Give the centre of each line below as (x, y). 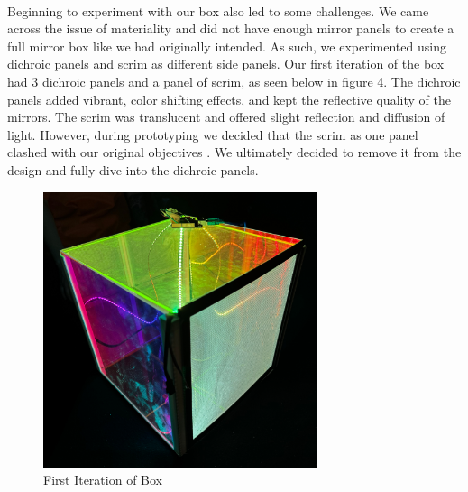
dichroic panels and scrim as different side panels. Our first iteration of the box (226, 64)
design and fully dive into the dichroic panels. (133, 169)
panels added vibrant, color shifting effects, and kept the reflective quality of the (229, 99)
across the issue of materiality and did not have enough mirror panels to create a (231, 28)
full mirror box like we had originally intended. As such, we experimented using (227, 46)
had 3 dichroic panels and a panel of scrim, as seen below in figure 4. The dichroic (234, 81)
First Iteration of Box (103, 480)
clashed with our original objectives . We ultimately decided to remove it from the (234, 152)
